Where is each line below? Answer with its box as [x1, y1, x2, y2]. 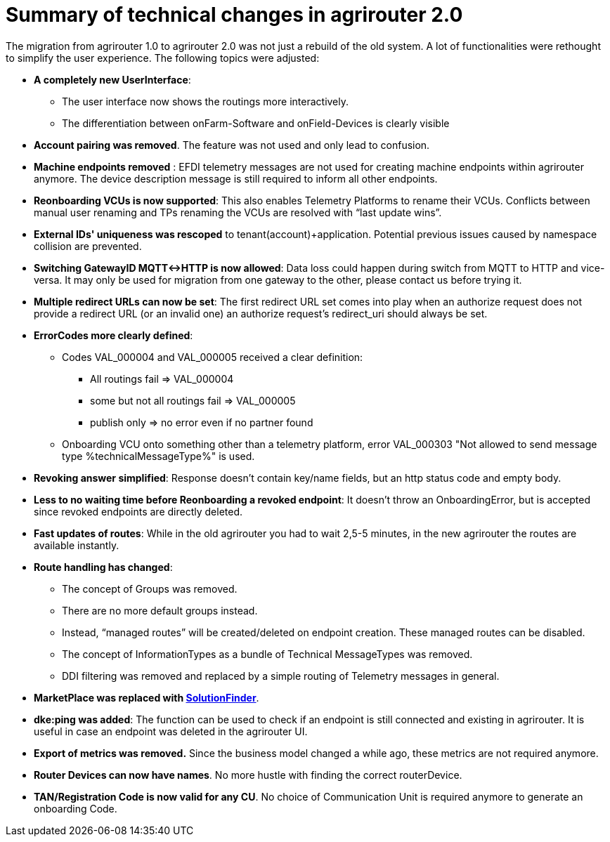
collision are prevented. [34, 239, 142, 252]
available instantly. [34, 539, 119, 551]
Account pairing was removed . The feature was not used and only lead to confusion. [34, 138, 430, 151]
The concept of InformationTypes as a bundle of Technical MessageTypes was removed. [62, 647, 473, 660]
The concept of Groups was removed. [62, 582, 238, 595]
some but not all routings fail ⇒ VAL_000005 [90, 394, 296, 407]
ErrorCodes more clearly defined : [34, 329, 193, 341]
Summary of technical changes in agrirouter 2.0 [6, 3, 463, 27]
